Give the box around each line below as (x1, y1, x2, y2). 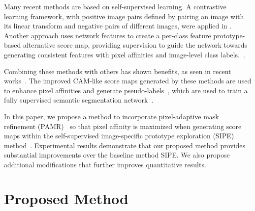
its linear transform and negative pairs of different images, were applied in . (4, 21, 232, 31)
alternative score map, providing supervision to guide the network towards (23, 40, 248, 50)
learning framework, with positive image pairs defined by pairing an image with (4, 11, 244, 21)
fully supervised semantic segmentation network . (4, 95, 154, 105)
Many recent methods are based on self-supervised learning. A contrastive (4, 1, 226, 11)
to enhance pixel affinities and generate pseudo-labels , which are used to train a (4, 85, 248, 95)
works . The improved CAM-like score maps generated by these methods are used (4, 76, 252, 86)
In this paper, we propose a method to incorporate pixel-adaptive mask (4, 111, 219, 121)
